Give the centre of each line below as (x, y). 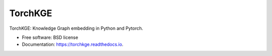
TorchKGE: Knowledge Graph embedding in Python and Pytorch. (76, 28)
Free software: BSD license (50, 37)
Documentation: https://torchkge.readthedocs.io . (73, 44)
